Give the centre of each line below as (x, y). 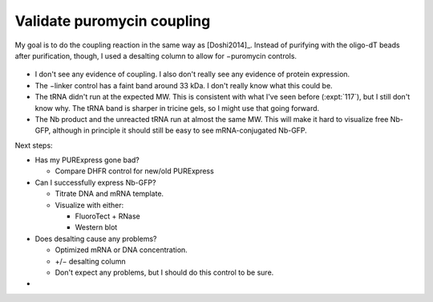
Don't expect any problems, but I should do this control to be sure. (164, 272)
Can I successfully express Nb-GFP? (95, 182)
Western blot (96, 227)
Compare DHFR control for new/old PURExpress (134, 171)
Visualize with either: (89, 205)
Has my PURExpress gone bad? (87, 160)
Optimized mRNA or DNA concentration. (121, 250)
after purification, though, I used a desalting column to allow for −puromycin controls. (156, 55)
